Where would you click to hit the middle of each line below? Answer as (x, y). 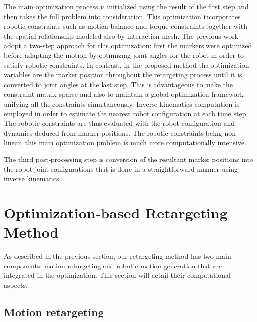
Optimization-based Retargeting (116, 212)
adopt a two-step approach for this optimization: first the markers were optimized (128, 45)
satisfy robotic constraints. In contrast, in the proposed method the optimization (127, 65)
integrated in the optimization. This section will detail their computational (117, 275)
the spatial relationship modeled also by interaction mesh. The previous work (121, 35)
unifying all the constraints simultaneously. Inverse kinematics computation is (122, 103)
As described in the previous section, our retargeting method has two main (118, 256)
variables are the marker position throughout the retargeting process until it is (123, 75)
